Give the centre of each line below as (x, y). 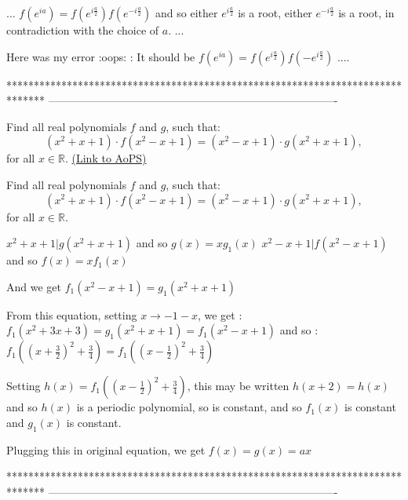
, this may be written (238, 386)
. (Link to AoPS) (106, 158)
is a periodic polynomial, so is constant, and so (189, 407)
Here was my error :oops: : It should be (101, 56)
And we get (34, 286)
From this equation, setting (72, 314)
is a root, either (275, 13)
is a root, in (366, 13)
